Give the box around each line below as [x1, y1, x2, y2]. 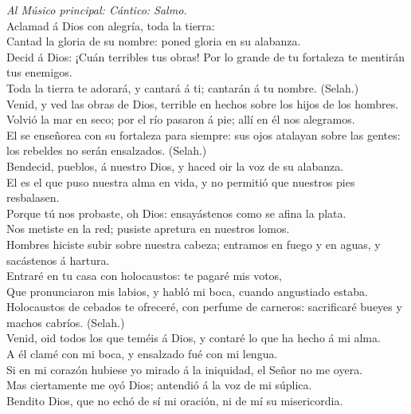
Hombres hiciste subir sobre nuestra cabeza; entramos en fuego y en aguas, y [6, 235, 381, 252]
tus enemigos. [6, 64, 72, 81]
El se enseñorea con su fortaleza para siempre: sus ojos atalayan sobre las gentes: [6, 126, 401, 143]
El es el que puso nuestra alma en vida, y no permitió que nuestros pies [6, 173, 355, 190]
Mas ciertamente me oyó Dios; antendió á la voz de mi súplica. [6, 377, 312, 393]
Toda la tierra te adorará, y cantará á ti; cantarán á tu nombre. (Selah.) [6, 79, 359, 96]
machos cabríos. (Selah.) [6, 313, 125, 330]
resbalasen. [6, 189, 60, 206]
